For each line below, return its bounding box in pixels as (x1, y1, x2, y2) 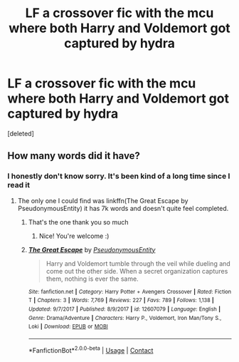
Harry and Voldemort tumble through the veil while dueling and (46, 259, 231, 268)
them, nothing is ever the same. (46, 274, 139, 283)
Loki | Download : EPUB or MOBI (28, 323, 108, 331)
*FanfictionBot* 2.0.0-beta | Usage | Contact (28, 344, 154, 354)
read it (7, 180, 31, 190)
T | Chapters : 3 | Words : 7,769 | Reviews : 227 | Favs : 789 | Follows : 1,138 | (28, 297, 215, 304)
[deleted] (7, 129, 34, 138)
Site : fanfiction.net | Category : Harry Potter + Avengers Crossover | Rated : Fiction (28, 288, 232, 295)
